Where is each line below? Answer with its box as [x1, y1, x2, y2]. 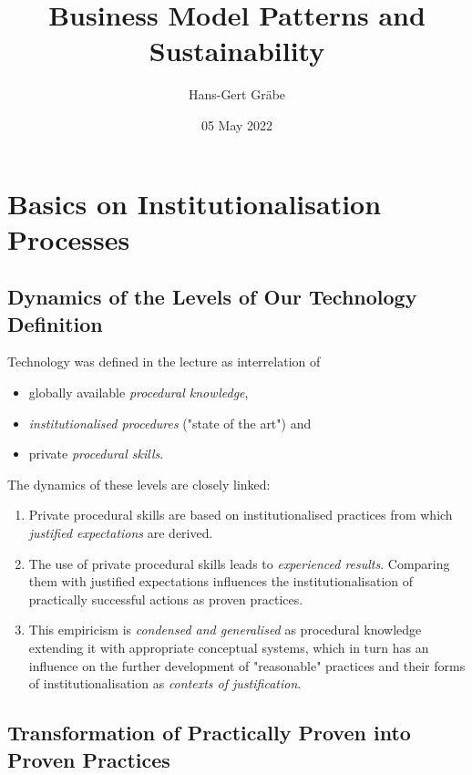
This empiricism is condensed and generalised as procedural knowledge [28, 620, 422, 639]
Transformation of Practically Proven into [7, 718, 411, 747]
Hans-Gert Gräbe [188, 85, 286, 104]
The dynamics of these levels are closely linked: [7, 474, 271, 493]
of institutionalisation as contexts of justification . [28, 674, 302, 693]
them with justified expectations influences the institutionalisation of [28, 572, 413, 591]
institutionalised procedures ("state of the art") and [28, 413, 312, 432]
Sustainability [149, 32, 325, 69]
